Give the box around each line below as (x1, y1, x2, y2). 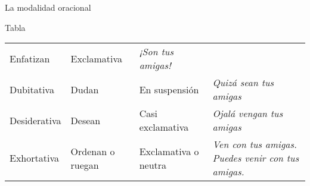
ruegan (70, 157, 99, 172)
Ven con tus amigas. (212, 137, 297, 152)
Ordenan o (70, 144, 115, 158)
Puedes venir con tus (212, 151, 299, 165)
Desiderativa (10, 113, 61, 127)
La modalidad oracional (5, 1, 91, 13)
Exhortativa (10, 151, 59, 165)
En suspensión (139, 82, 199, 96)
